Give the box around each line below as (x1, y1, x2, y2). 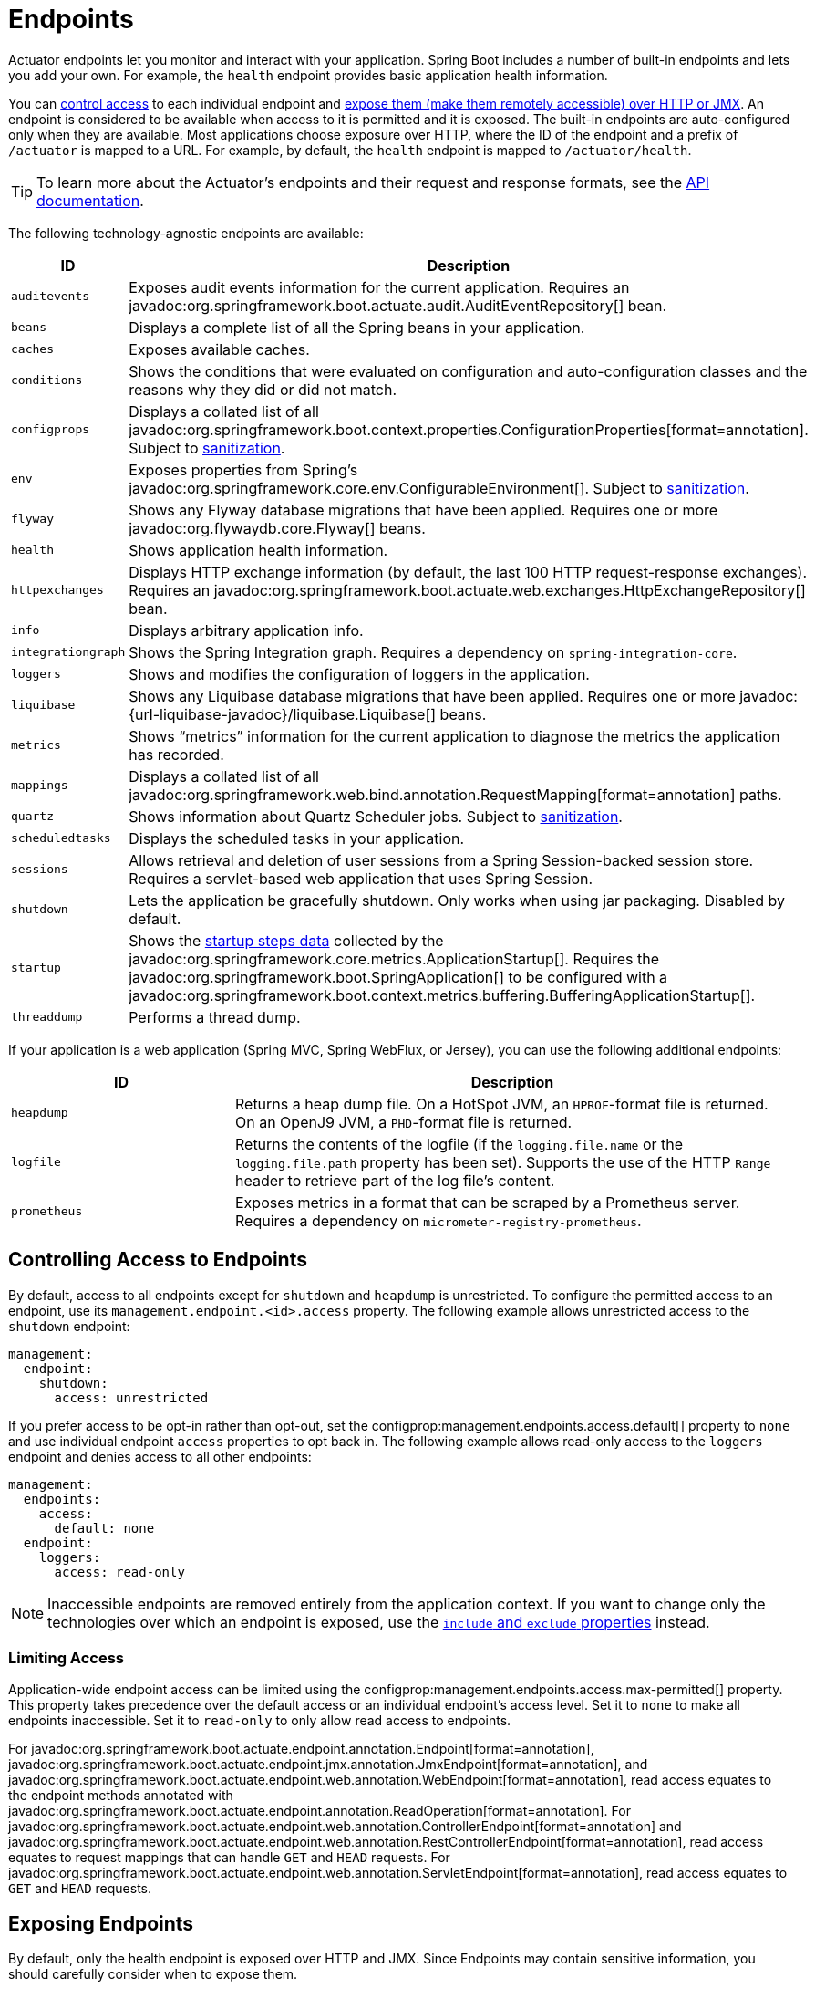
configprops (11, 422, 90, 437)
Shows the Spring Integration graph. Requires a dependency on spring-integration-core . (129, 642, 738, 661)
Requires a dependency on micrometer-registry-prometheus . (234, 1211, 642, 1230)
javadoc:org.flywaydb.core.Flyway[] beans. (129, 518, 426, 537)
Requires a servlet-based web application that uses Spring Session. (129, 869, 593, 888)
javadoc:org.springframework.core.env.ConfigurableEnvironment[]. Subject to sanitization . (129, 478, 749, 497)
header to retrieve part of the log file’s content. (234, 1171, 555, 1190)
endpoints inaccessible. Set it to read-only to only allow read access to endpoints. (8, 1713, 511, 1729)
